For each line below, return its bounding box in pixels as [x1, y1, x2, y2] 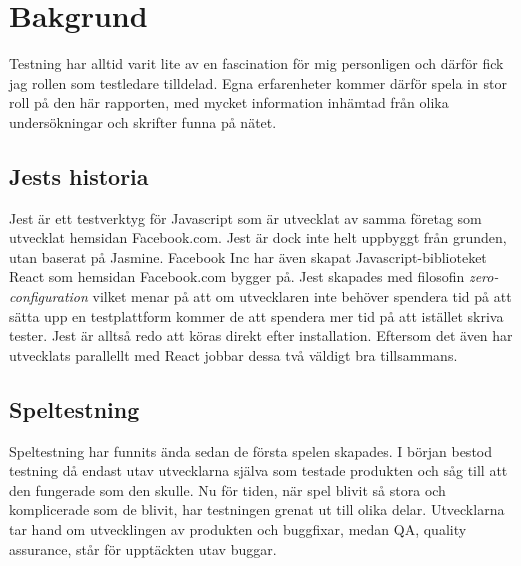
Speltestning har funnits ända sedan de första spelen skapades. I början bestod [9, 440, 493, 461]
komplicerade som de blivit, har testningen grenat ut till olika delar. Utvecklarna [9, 499, 505, 520]
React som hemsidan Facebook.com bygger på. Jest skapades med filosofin [9, 266, 465, 287]
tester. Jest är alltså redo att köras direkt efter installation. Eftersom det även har [9, 325, 513, 346]
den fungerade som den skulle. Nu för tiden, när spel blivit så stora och [9, 479, 446, 500]
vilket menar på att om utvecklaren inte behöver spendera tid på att [92, 286, 512, 307]
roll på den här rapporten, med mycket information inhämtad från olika [9, 92, 449, 113]
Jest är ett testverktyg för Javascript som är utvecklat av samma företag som [9, 207, 482, 228]
